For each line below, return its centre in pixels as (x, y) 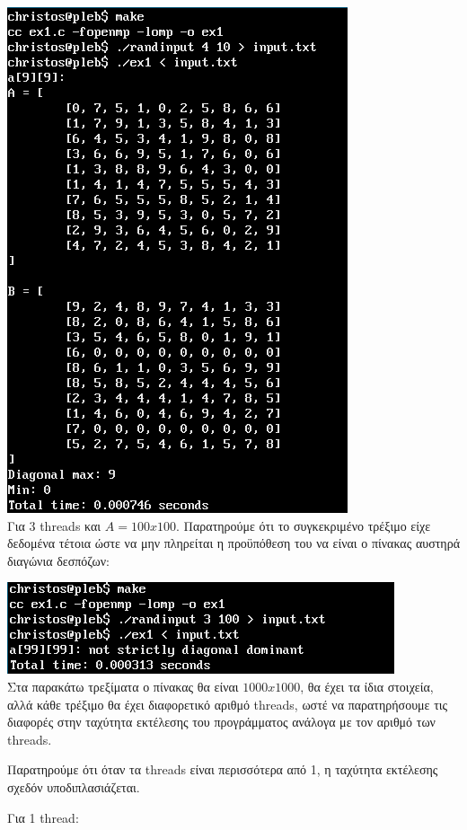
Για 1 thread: (43, 817)
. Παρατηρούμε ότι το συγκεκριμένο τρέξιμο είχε (303, 525)
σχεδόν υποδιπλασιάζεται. (74, 786)
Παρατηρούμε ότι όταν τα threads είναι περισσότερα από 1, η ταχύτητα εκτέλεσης (223, 769)
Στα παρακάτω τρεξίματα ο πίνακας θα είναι (123, 686)
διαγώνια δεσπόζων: (59, 560)
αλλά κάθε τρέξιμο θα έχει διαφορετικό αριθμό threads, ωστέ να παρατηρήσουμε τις (228, 704)
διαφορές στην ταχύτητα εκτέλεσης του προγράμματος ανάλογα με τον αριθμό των (221, 722)
